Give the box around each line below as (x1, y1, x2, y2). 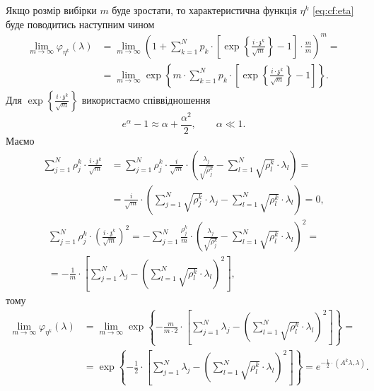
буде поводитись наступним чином (6, 16, 155, 31)
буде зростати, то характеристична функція (112, 3, 297, 17)
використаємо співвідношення (81, 92, 211, 107)
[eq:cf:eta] (312, 3, 354, 17)
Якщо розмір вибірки (6, 3, 97, 17)
